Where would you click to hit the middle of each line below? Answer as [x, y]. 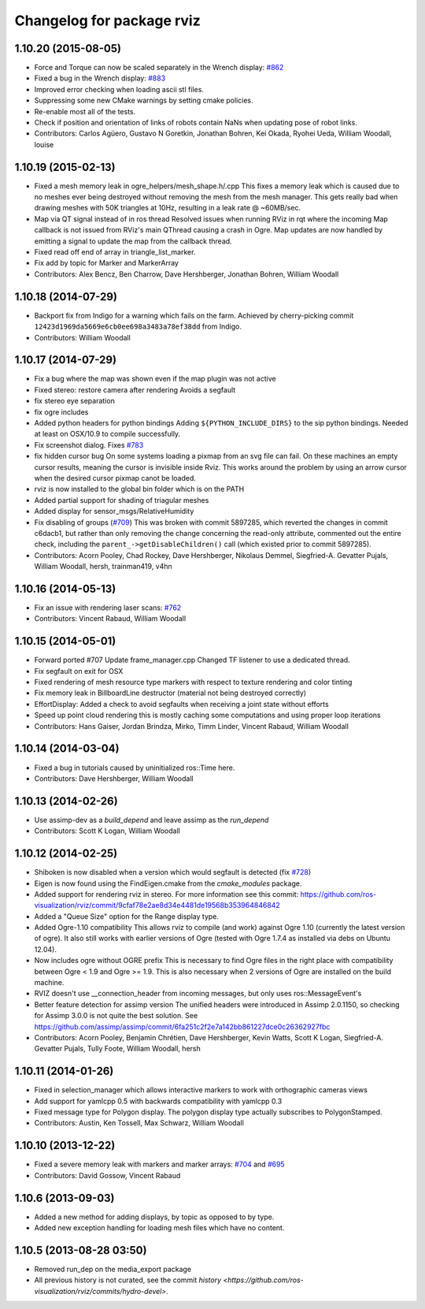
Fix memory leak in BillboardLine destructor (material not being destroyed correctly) [170, 693]
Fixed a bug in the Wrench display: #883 [100, 78]
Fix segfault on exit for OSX [79, 671]
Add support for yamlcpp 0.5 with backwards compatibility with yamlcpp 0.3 [158, 1101]
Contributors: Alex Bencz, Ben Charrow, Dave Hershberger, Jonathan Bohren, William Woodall [187, 274]
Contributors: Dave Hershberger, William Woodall [114, 778]
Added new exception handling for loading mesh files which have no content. [159, 1228]
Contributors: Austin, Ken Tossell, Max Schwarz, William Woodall [139, 1123]
